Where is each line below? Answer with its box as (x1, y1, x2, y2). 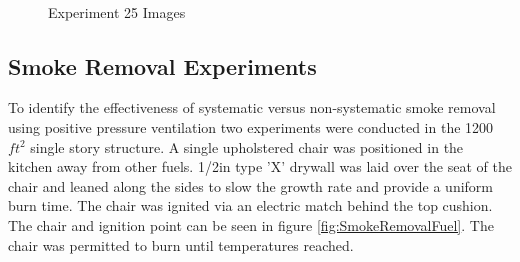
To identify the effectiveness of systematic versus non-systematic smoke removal (8, 97, 496, 118)
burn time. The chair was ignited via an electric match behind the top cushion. (8, 195, 493, 216)
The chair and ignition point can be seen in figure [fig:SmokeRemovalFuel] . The (8, 214, 494, 235)
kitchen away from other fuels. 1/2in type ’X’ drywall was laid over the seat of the (8, 156, 512, 177)
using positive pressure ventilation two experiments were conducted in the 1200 (8, 116, 494, 137)
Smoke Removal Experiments (8, 50, 317, 81)
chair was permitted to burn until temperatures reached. (8, 234, 354, 255)
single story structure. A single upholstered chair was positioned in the (30, 136, 464, 157)
